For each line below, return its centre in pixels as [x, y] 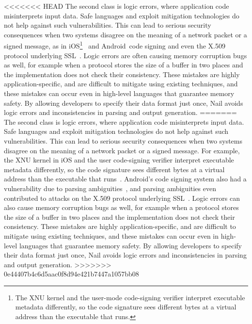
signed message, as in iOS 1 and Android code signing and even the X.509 [115, 45]
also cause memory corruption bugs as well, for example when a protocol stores [121, 207]
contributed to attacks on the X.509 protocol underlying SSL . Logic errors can [122, 198]
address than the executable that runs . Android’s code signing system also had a [125, 179]
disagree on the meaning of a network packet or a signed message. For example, [122, 150]
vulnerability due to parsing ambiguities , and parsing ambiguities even [110, 188]
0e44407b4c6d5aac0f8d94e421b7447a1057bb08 [71, 274]
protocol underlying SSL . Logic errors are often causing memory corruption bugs [126, 55]
